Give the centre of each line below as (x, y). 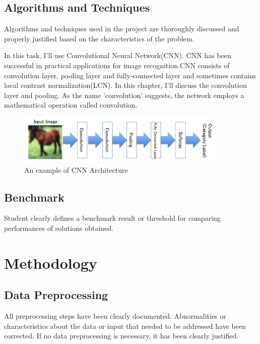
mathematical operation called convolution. (71, 105)
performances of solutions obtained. (59, 228)
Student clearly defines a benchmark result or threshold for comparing (112, 218)
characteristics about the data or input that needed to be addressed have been (125, 326)
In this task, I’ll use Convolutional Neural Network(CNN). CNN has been (118, 55)
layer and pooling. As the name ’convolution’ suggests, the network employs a (124, 95)
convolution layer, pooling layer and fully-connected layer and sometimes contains (130, 75)
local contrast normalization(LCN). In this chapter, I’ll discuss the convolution (125, 85)
